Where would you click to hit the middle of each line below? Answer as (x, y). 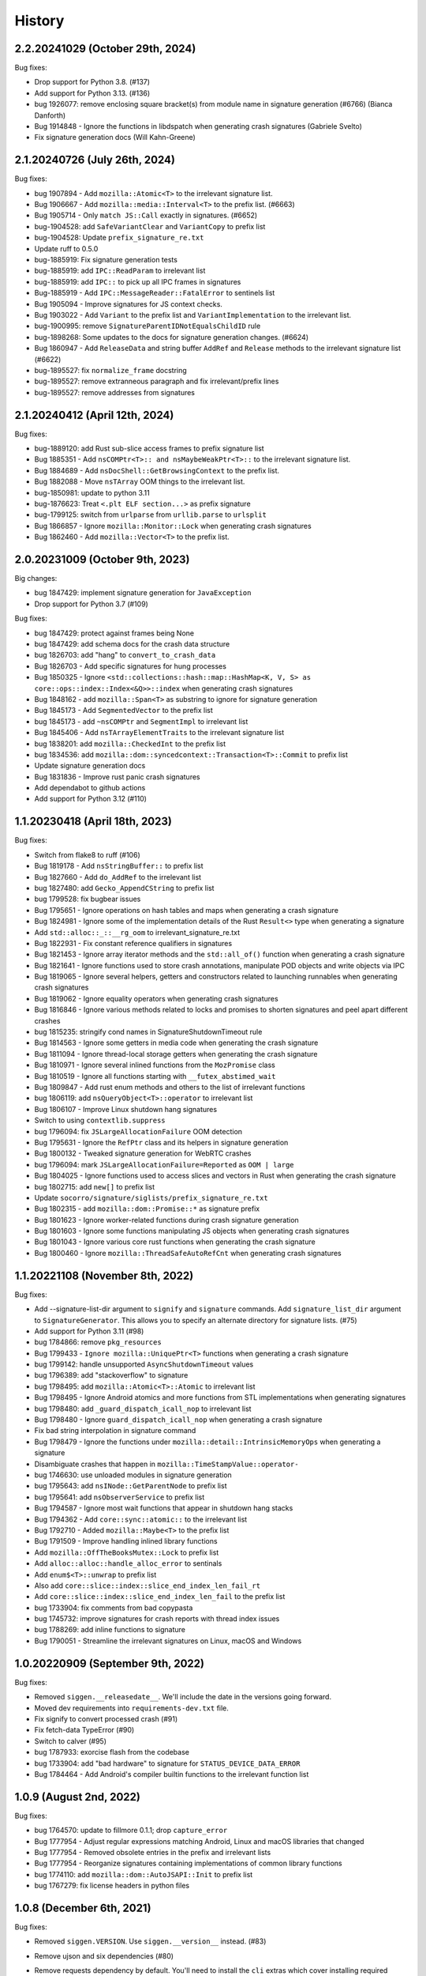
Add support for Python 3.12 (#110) (91, 799)
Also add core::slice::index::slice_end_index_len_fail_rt (147, 1586)
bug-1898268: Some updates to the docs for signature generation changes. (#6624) (172, 337)
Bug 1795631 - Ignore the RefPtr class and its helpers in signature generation (161, 1142)
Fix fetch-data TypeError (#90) (84, 1730)
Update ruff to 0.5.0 (66, 248)
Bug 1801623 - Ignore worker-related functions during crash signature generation (166, 1220)
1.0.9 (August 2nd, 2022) (78, 1797)
